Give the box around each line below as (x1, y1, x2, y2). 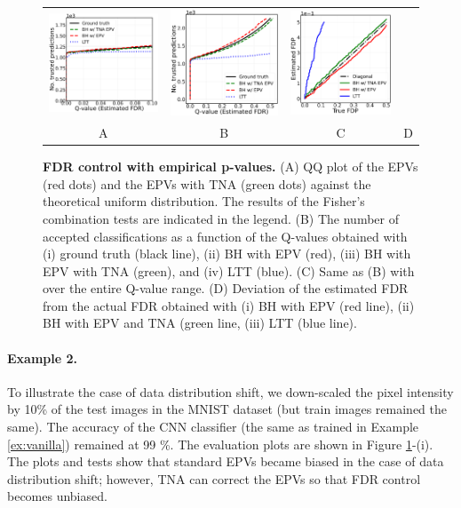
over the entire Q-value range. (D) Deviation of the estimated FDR (43, 279, 409, 298)
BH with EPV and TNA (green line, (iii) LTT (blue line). (43, 314, 357, 332)
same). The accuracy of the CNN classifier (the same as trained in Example (7, 417, 419, 436)
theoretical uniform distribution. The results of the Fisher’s (43, 192, 365, 210)
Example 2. (7, 348, 77, 367)
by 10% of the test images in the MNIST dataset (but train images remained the (7, 400, 448, 418)
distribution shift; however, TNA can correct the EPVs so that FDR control (7, 469, 421, 488)
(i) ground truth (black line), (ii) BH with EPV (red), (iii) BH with (43, 244, 411, 263)
